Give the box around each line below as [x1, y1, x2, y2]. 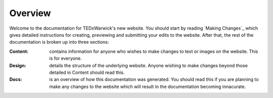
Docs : [9, 76, 22, 82]
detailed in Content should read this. [49, 69, 125, 75]
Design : [9, 62, 26, 68]
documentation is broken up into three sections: [9, 39, 109, 45]
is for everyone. [49, 55, 82, 61]
